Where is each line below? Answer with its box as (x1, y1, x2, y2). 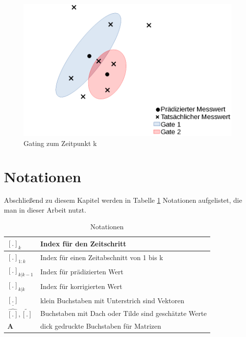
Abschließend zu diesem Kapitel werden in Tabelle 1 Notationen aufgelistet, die (4, 195, 242, 205)
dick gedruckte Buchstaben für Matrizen (40, 320, 161, 331)
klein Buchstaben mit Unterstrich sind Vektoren (40, 295, 185, 305)
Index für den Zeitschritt (40, 239, 126, 249)
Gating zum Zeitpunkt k (24, 138, 97, 148)
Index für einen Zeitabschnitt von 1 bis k (40, 252, 163, 263)
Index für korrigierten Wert (40, 281, 123, 291)
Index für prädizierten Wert (40, 266, 123, 276)
